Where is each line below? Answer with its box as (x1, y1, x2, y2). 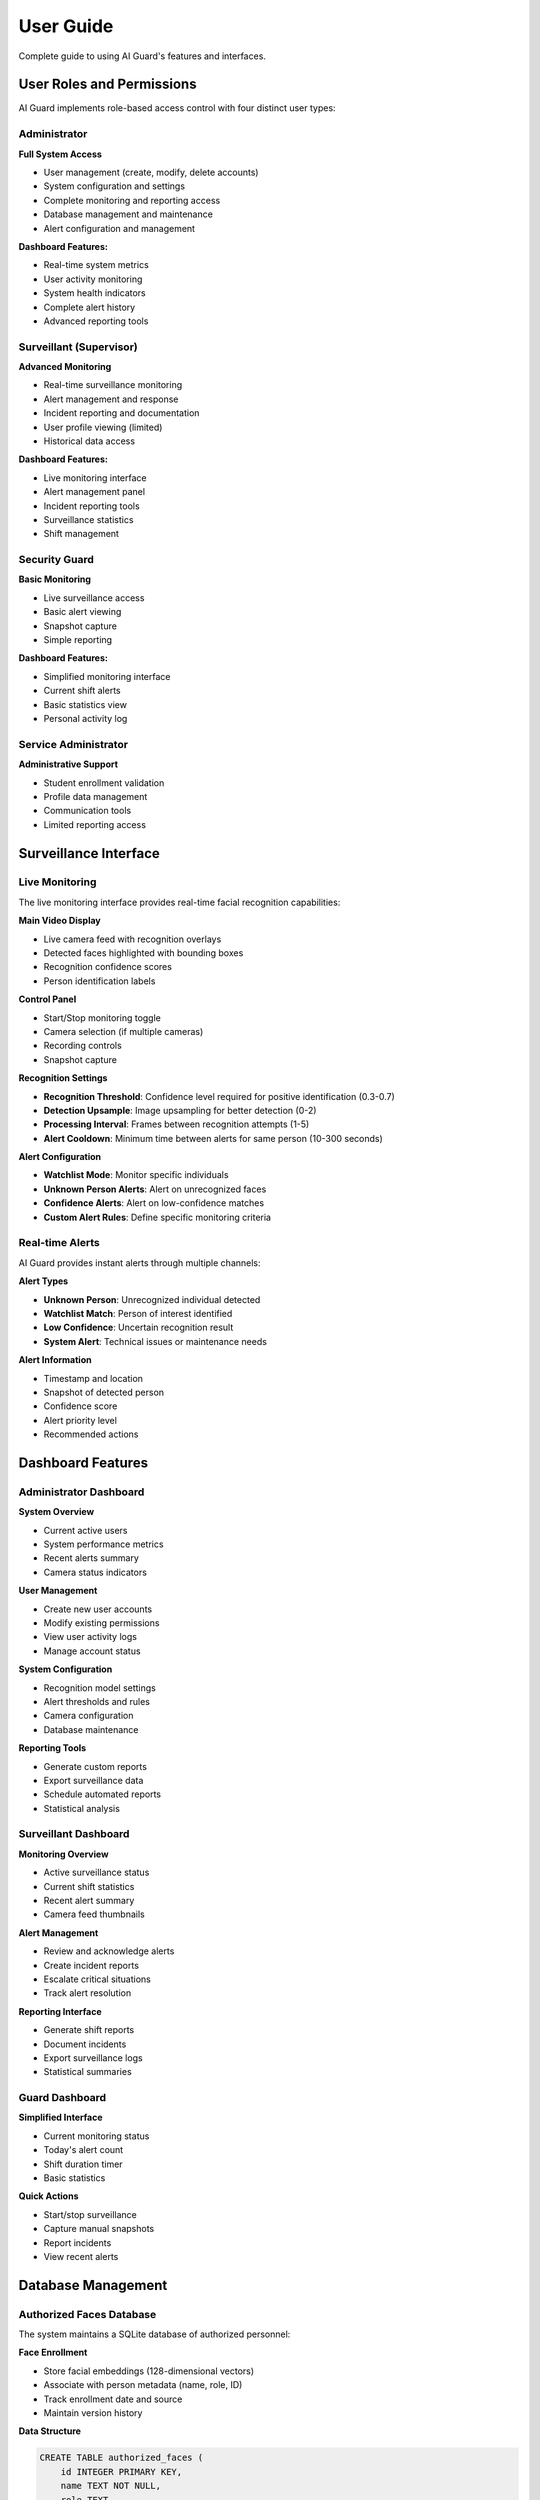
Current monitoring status (43, 2130, 150, 2142)
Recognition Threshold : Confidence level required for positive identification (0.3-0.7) (43, 1090, 395, 1102)
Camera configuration (43, 1710, 134, 1722)
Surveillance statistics (43, 513, 134, 525)
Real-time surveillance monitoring (43, 379, 183, 391)
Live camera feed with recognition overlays (43, 933, 222, 945)
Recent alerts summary (43, 1552, 140, 1564)
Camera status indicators (43, 1566, 147, 1578)
